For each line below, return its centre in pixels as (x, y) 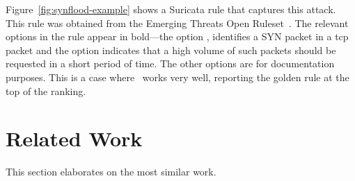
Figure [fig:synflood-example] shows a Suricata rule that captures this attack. (171, 9)
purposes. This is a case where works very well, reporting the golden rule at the (177, 77)
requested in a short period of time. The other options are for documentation (170, 63)
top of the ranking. (46, 90)
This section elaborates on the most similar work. (111, 172)
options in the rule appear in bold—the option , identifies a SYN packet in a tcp (177, 36)
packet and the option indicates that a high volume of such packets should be (171, 50)
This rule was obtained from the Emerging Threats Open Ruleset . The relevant (177, 23)
